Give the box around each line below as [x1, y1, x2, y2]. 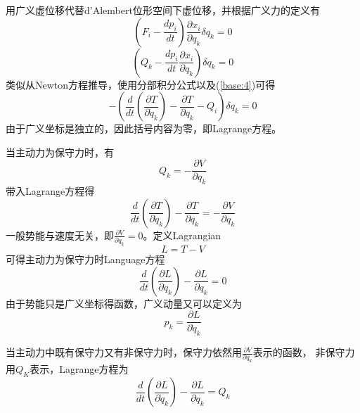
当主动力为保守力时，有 [6, 144, 114, 159]
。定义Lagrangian [143, 227, 221, 242]
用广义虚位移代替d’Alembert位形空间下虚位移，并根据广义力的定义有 [6, 3, 320, 17]
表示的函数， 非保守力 [252, 345, 355, 360]
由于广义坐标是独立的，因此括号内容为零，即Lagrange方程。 [6, 121, 282, 136]
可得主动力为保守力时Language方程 [6, 252, 165, 267]
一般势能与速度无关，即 [6, 227, 114, 242]
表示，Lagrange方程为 [30, 362, 129, 376]
